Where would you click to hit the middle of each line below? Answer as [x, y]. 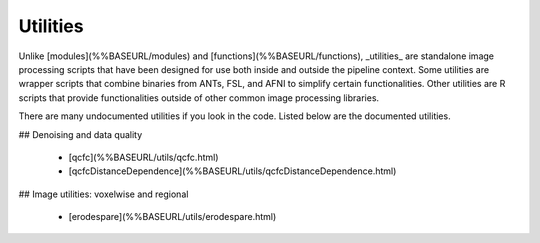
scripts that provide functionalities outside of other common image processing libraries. [199, 97]
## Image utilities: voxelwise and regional [103, 194]
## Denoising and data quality [80, 134]
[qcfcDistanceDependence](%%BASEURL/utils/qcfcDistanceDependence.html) [232, 171]
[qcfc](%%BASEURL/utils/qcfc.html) [143, 157]
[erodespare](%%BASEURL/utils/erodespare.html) [172, 217]
